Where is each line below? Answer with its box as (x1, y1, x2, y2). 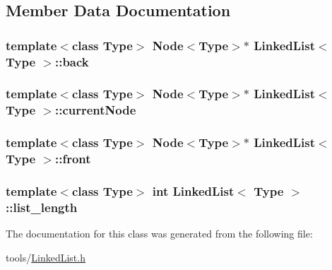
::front (54, 150, 91, 168)
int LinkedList (152, 182, 235, 199)
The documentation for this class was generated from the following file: (6, 226, 313, 241)
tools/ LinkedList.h (6, 250, 85, 264)
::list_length (6, 198, 78, 216)
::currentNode (54, 101, 136, 119)
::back (54, 52, 89, 70)
